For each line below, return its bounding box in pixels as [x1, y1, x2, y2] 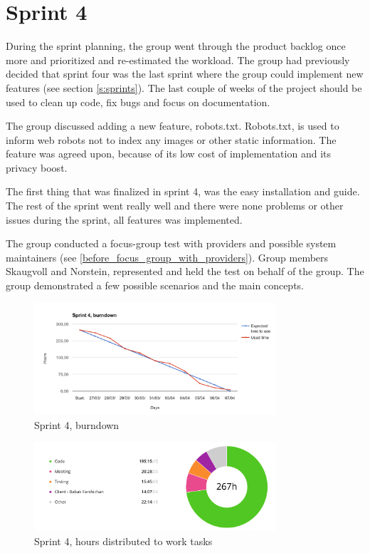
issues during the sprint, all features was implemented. [6, 212, 243, 227]
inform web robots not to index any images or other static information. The [6, 132, 337, 147]
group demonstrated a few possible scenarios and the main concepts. [6, 278, 305, 293]
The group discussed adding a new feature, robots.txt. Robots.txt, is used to [6, 118, 339, 133]
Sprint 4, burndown [34, 417, 120, 432]
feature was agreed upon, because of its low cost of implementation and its [6, 146, 331, 161]
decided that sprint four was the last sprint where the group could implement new [6, 66, 364, 81]
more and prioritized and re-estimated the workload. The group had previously [6, 52, 350, 67]
